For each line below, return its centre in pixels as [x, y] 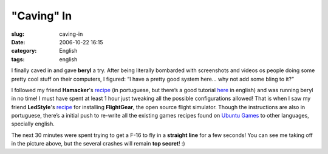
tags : [18, 59]
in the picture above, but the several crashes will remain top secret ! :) [98, 144]
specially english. [33, 124]
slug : [18, 34]
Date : [18, 42]
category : [24, 51]
